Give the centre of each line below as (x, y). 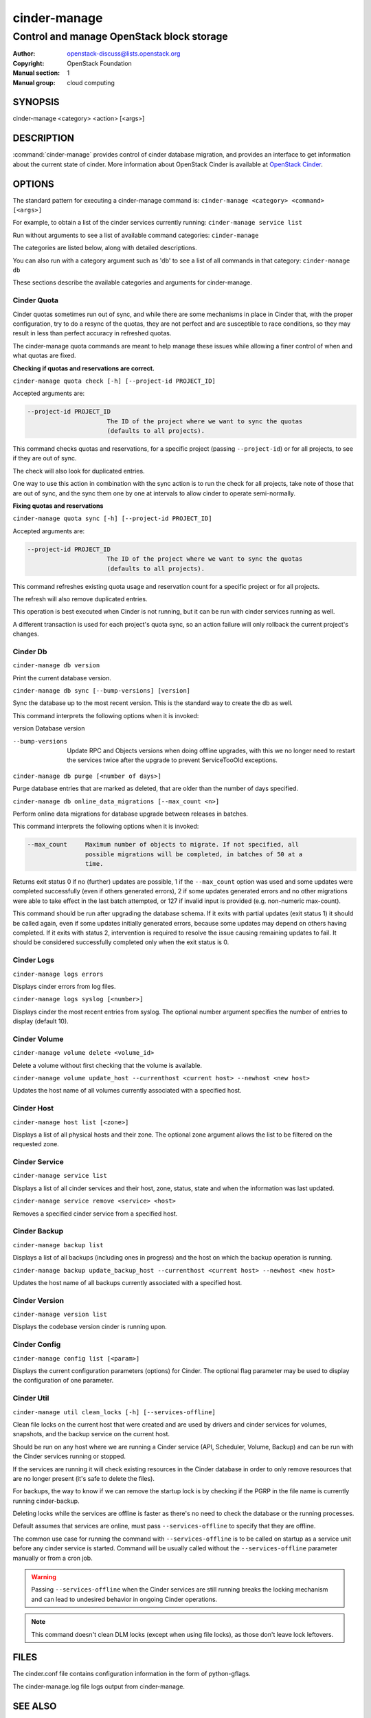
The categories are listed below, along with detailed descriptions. (105, 248)
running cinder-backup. (46, 1501)
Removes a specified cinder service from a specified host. (95, 1214)
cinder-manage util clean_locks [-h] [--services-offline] (114, 1412)
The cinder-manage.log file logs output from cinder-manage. (99, 1686)
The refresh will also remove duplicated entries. (80, 599)
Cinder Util (31, 1398)
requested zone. (36, 1144)
